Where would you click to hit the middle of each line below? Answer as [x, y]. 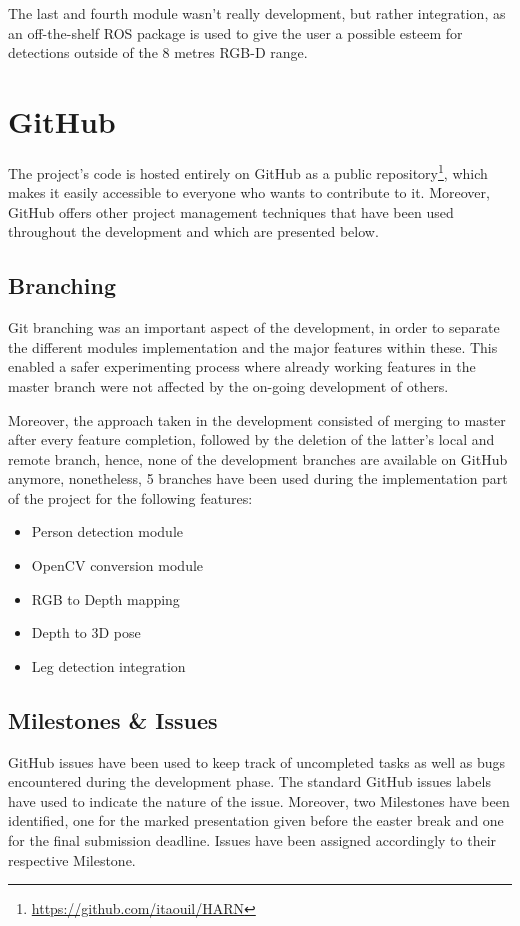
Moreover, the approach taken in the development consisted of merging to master [257, 419]
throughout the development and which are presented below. [193, 231]
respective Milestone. [72, 859]
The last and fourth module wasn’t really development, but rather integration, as [257, 13]
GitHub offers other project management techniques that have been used [231, 211]
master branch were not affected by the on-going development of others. [228, 385]
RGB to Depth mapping [105, 598]
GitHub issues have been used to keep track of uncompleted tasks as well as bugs [256, 761]
